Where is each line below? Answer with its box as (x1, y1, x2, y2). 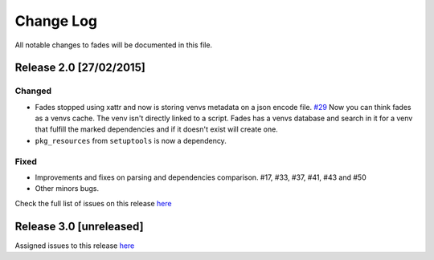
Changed (14, 85, 52, 96)
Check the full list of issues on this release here (14, 198, 172, 208)
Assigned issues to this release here (14, 241, 135, 250)
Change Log (14, 12, 98, 30)
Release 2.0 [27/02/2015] (14, 61, 146, 75)
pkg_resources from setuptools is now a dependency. (35, 136, 227, 145)
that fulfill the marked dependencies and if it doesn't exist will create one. (35, 124, 279, 134)
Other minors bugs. (35, 184, 100, 193)
